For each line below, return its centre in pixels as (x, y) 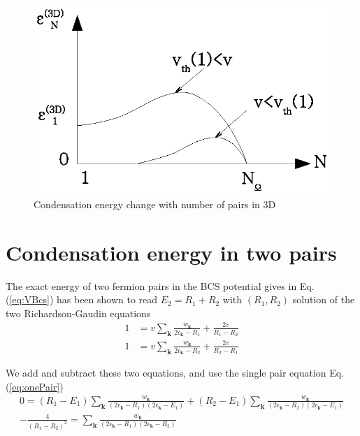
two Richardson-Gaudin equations (78, 313)
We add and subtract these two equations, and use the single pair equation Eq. (175, 372)
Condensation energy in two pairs (171, 252)
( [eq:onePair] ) (35, 386)
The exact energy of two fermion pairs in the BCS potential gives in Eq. (160, 285)
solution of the (324, 299)
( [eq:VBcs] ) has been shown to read (82, 299)
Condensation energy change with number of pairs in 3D (155, 204)
